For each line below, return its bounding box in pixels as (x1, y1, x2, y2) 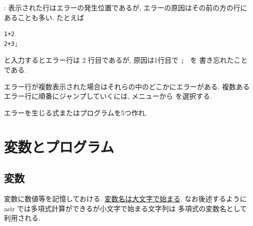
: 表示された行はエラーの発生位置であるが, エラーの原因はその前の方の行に (4, 2, 247, 12)
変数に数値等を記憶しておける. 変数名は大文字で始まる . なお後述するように (4, 193, 247, 203)
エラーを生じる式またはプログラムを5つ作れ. (4, 107, 147, 117)
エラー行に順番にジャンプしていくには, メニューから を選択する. (4, 91, 212, 101)
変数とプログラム (4, 136, 114, 156)
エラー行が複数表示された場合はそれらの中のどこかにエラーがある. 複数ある (4, 81, 250, 91)
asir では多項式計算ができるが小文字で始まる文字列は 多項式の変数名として (4, 203, 247, 213)
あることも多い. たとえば (4, 12, 84, 22)
